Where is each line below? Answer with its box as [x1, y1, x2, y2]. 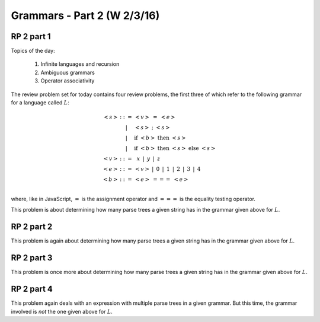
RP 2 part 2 [11, 222, 53, 232]
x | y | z [136, 155, 161, 162]
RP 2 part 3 [11, 253, 53, 263]
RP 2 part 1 [11, 31, 51, 42]
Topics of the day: [11, 47, 56, 55]
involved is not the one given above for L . [11, 308, 113, 315]
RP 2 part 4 [11, 284, 53, 294]
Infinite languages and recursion [40, 60, 120, 68]
